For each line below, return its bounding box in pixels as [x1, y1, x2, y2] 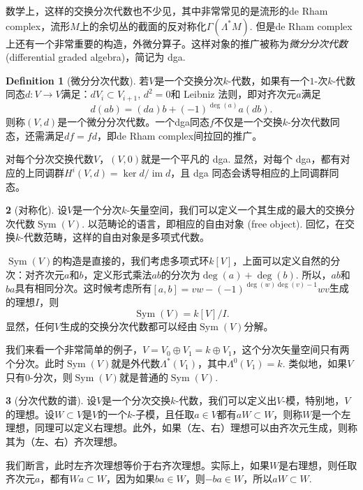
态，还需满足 [6, 128, 64, 142]
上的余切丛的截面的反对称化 [79, 18, 207, 33]
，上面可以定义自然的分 [232, 253, 341, 268]
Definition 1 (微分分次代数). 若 [6, 73, 149, 87]
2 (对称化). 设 [6, 202, 68, 217]
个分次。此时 [6, 356, 64, 371]
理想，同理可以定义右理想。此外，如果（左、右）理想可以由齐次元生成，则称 [6, 420, 357, 435]
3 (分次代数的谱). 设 [6, 393, 97, 408]
